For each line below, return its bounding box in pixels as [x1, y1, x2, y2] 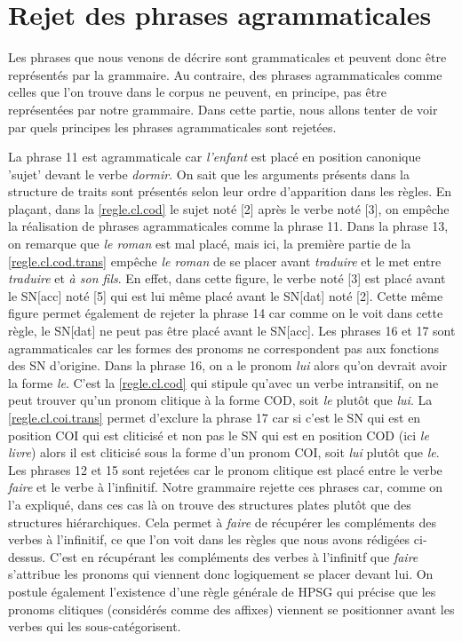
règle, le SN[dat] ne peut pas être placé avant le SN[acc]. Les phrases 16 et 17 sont [8, 321, 456, 340]
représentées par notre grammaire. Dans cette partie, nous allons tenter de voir [8, 99, 438, 118]
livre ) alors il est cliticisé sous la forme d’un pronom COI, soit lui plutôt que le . [8, 443, 440, 462]
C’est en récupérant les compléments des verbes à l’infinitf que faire [49, 547, 418, 566]
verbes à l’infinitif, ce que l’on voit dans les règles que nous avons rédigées [8, 530, 410, 549]
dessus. [8, 547, 46, 566]
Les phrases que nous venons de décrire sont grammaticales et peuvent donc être [8, 48, 447, 67]
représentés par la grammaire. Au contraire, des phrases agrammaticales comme [8, 65, 442, 83]
